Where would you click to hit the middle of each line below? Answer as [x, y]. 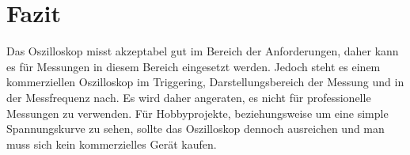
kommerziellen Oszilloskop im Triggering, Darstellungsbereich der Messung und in [205, 82]
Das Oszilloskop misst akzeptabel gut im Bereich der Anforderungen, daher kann [203, 51]
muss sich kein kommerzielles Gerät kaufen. [112, 144]
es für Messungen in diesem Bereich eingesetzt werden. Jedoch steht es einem [194, 66]
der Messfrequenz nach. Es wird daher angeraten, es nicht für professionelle [189, 97]
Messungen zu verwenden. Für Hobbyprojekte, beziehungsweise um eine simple [197, 113]
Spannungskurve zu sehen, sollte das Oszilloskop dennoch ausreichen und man [196, 129]
